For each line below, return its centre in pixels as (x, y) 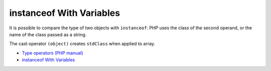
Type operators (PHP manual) (52, 53)
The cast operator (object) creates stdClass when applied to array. (82, 44)
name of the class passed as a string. (48, 34)
